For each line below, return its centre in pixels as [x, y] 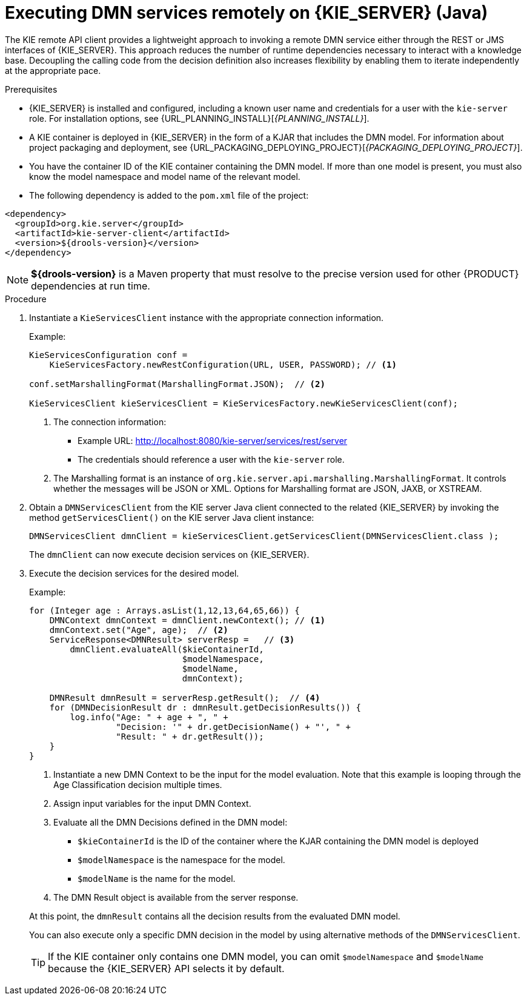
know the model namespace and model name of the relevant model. [165, 176]
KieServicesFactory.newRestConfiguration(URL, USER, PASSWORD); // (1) [223, 364]
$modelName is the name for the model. [157, 878]
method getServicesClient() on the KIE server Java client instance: [172, 517]
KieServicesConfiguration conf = [108, 355]
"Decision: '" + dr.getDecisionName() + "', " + [234, 727]
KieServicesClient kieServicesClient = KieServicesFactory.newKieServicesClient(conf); [244, 403]
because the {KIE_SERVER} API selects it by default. [166, 968]
